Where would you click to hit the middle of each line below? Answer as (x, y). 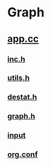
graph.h (21, 116)
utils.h (18, 78)
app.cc (23, 39)
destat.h (22, 97)
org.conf (23, 155)
